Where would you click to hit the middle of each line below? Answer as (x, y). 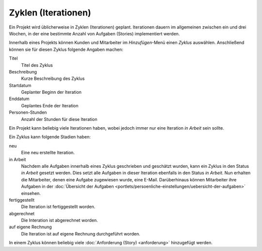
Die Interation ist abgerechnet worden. (59, 221)
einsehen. (31, 193)
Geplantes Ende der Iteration (50, 105)
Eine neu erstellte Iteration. (48, 153)
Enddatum (19, 99)
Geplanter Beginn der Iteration (51, 92)
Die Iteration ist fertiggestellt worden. (58, 207)
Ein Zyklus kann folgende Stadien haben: (50, 137)
